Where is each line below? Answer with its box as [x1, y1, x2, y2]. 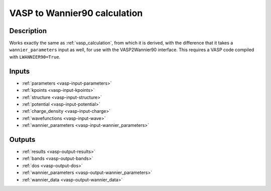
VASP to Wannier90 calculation [9, 8, 143, 19]
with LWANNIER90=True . [9, 54, 61, 60]
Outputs [9, 135, 36, 144]
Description [9, 27, 47, 35]
